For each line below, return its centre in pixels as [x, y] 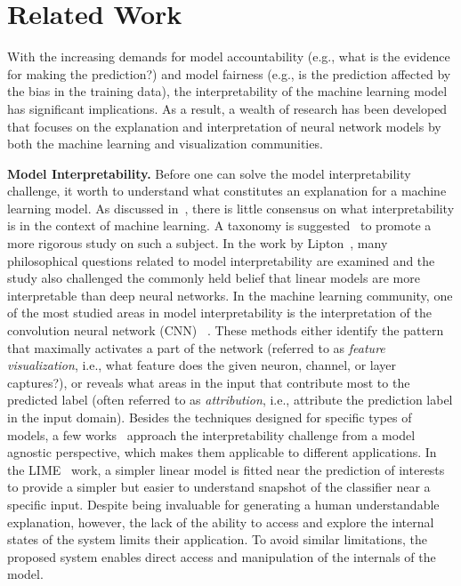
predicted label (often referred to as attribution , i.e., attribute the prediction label [230, 400]
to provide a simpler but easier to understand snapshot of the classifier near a [219, 487]
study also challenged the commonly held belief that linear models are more [214, 278]
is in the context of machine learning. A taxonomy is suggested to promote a [219, 225]
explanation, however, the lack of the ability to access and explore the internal [221, 522]
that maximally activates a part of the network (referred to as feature [196, 347]
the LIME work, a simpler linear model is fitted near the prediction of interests [226, 469]
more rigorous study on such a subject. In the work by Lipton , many [198, 243]
